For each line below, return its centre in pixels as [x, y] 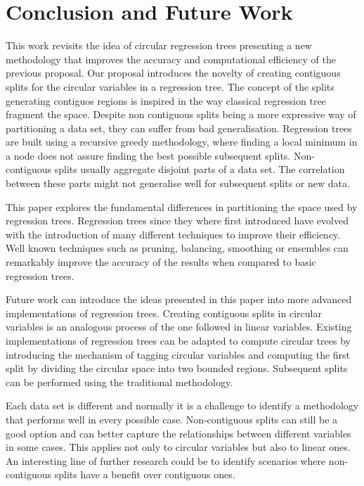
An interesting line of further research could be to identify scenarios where [166, 460]
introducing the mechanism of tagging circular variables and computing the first [178, 354]
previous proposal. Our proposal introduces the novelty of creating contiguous [173, 73]
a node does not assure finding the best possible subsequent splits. [148, 155]
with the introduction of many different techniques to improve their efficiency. [173, 234]
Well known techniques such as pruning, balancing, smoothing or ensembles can [177, 248]
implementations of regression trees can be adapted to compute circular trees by [178, 340]
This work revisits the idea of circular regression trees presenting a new [159, 45]
